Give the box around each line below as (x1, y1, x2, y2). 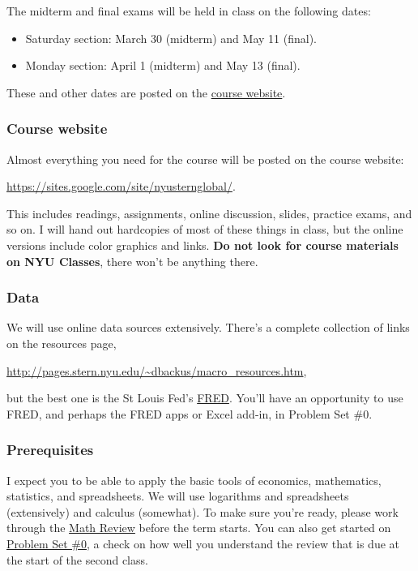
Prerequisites (6, 440, 94, 460)
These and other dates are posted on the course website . (6, 84, 286, 101)
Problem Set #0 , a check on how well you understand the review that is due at (6, 535, 399, 552)
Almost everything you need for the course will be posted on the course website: (6, 150, 404, 167)
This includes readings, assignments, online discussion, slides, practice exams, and (6, 204, 412, 221)
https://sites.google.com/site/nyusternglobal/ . (6, 178, 236, 195)
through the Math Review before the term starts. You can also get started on (6, 519, 391, 536)
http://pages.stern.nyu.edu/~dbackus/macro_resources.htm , (6, 362, 307, 379)
